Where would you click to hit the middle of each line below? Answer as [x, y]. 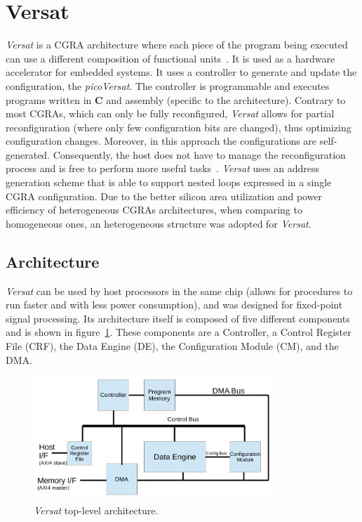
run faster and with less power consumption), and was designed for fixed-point [174, 305]
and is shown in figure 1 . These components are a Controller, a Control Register [179, 332]
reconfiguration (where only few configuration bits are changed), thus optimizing [179, 127]
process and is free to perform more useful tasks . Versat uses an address [162, 168]
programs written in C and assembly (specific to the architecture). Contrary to [176, 99]
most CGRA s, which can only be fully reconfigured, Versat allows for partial [170, 113]
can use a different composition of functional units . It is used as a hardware [170, 58]
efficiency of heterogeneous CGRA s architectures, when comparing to [154, 210]
